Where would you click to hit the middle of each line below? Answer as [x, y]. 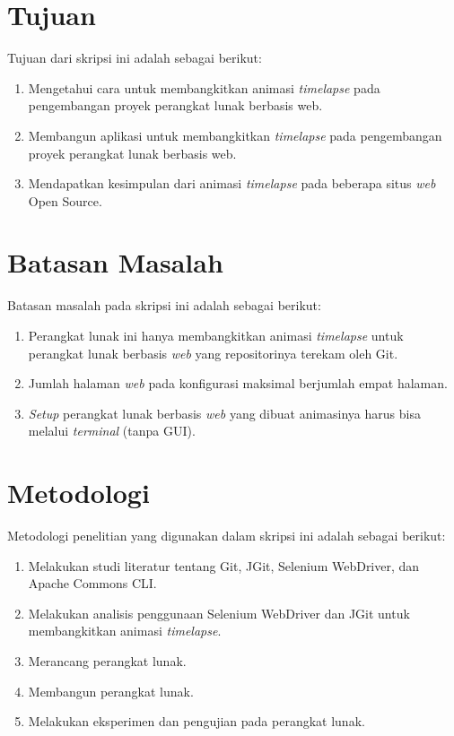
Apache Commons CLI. [92, 583]
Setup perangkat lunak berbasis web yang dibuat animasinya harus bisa [224, 413]
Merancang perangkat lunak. [107, 661]
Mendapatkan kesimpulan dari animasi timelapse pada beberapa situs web [232, 183]
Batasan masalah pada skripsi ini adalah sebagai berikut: [164, 305]
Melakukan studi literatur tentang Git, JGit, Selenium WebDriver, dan [224, 565]
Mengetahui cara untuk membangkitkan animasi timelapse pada [204, 87]
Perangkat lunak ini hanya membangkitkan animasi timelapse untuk [216, 335]
